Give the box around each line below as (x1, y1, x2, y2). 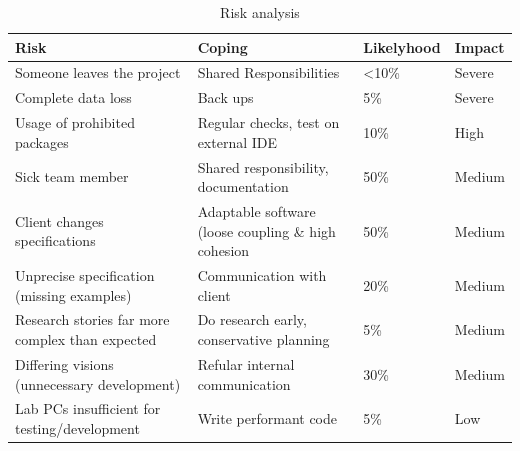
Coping (197, 36, 248, 57)
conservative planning (197, 329, 330, 350)
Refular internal (197, 353, 295, 374)
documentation (197, 176, 289, 197)
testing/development (15, 417, 140, 438)
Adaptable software (197, 201, 316, 221)
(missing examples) (15, 284, 132, 305)
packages (15, 131, 69, 152)
